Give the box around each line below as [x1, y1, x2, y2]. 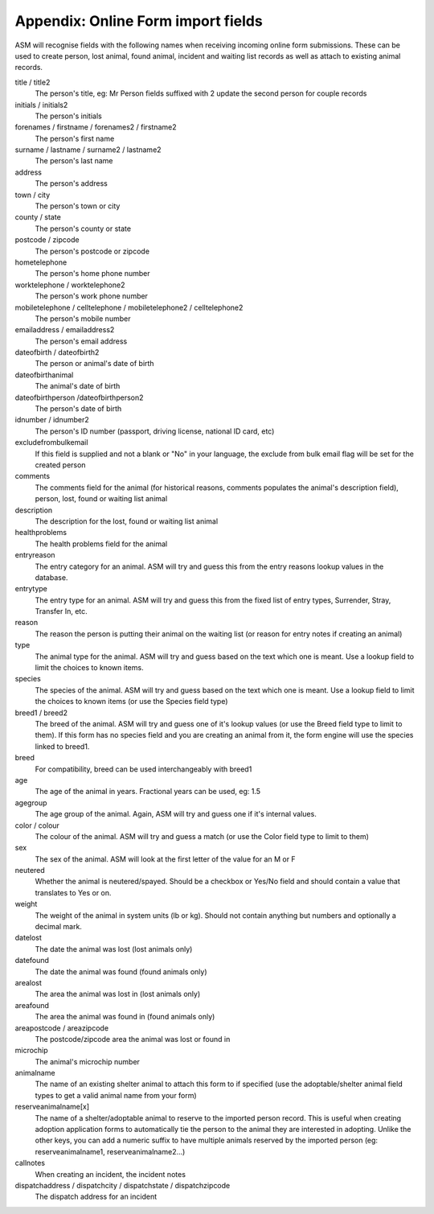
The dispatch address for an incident [35, 1191, 157, 1202]
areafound [14, 1000, 50, 1010]
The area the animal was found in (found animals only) [35, 1012, 215, 1022]
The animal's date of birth [35, 381, 121, 391]
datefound [14, 956, 50, 965]
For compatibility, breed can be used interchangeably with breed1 [35, 764, 252, 774]
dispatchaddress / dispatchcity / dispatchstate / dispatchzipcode [14, 1181, 231, 1190]
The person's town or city [35, 201, 121, 211]
